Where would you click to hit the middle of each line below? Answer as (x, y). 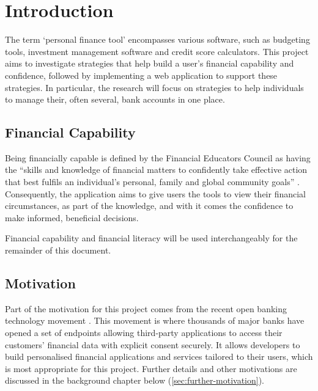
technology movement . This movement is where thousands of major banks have (155, 320)
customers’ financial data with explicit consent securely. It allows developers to (153, 344)
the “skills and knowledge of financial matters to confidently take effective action (156, 170)
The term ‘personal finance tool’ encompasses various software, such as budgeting (157, 39)
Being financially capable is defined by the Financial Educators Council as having (158, 157)
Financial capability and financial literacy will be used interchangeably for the (151, 238)
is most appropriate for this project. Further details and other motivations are (151, 368)
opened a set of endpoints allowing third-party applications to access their (144, 333)
